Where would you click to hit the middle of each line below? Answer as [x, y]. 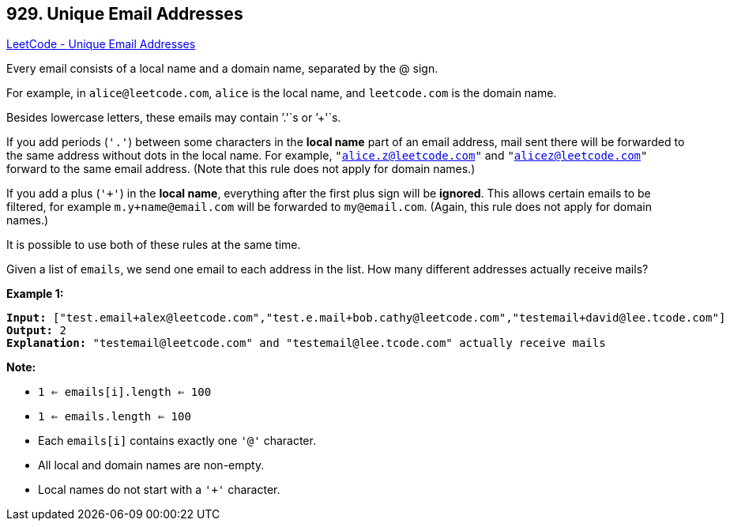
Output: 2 [36, 331]
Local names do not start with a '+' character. [159, 490]
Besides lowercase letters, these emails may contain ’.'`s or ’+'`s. [174, 118]
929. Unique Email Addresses [125, 14]
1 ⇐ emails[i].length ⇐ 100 [125, 392]
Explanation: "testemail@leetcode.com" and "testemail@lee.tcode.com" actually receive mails [306, 343]
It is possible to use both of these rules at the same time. [154, 245]
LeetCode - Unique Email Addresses [101, 44]
